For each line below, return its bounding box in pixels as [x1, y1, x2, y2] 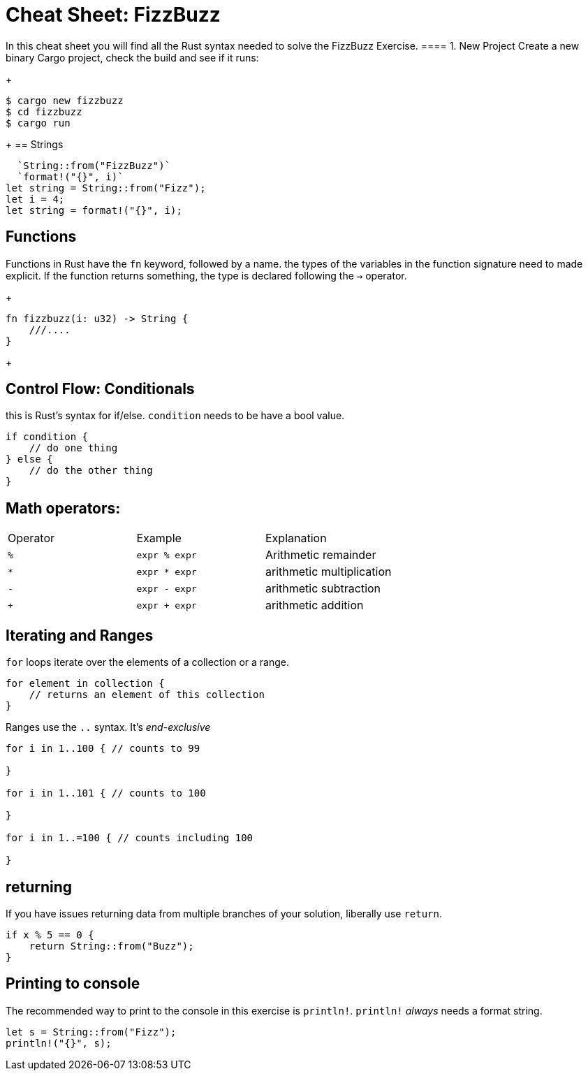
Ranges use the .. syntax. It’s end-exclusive [6, 721, 211, 734]
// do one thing [29, 442, 118, 454]
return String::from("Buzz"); [29, 940, 194, 952]
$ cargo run [6, 117, 71, 129]
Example [136, 531, 182, 546]
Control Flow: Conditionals [6, 380, 195, 398]
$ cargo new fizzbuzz [6, 94, 124, 106]
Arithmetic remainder [265, 548, 376, 562]
